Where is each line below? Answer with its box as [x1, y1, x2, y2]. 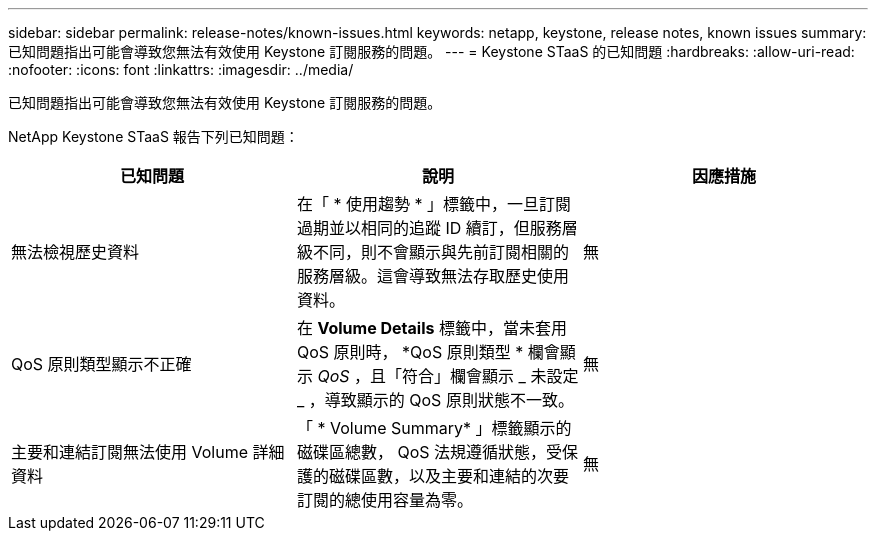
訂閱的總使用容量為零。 [296, 490, 473, 510]
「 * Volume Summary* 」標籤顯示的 [296, 418, 572, 438]
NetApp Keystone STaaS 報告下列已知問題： [8, 128, 299, 145]
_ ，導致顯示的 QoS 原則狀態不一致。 [296, 390, 574, 410]
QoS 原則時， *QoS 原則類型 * [296, 342, 524, 362]
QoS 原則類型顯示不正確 [11, 354, 192, 374]
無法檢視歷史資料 [11, 242, 140, 262]
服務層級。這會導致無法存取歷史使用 [296, 266, 569, 286]
